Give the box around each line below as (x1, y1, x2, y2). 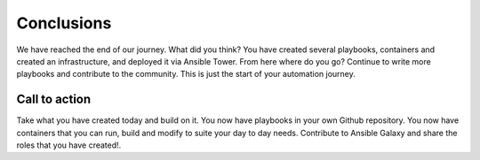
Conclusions (16, 13, 112, 33)
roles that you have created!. (16, 140, 122, 150)
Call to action (16, 92, 92, 107)
